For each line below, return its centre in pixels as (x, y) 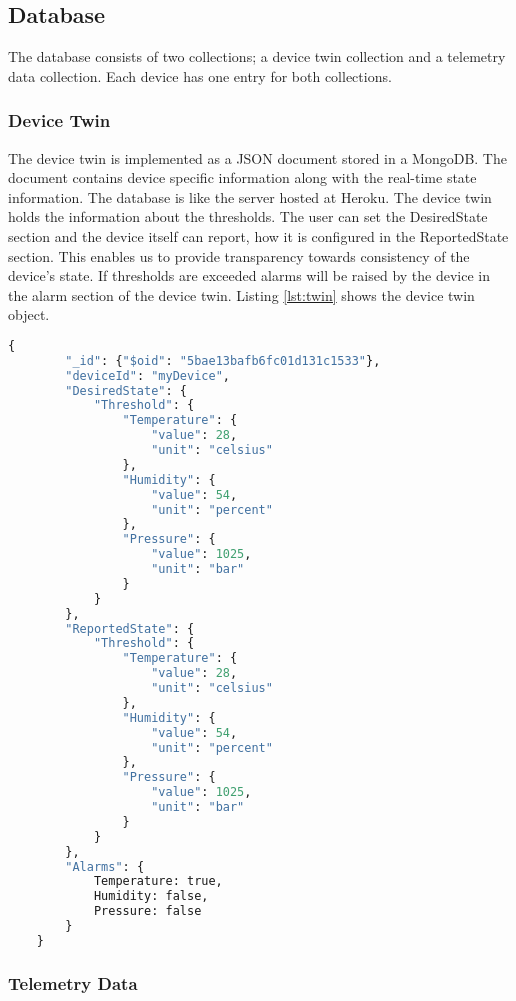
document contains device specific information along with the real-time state (242, 177)
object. (29, 314)
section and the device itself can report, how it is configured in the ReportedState (258, 235)
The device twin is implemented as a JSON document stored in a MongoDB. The (257, 157)
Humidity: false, (151, 896)
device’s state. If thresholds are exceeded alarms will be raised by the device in (249, 275)
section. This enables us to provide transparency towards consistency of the (239, 255)
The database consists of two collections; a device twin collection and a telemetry (257, 56)
